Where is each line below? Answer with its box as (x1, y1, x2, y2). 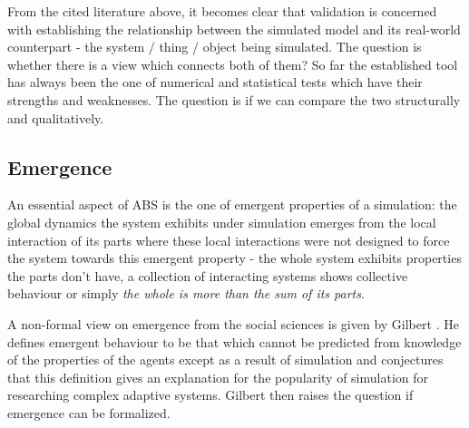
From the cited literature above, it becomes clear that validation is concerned (7, 2, 437, 20)
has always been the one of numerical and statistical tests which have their (7, 73, 423, 92)
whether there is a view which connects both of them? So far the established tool (7, 54, 458, 73)
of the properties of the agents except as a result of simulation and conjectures (7, 350, 444, 369)
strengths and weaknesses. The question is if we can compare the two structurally (7, 90, 461, 109)
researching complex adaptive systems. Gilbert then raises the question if (7, 385, 414, 404)
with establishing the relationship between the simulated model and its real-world (7, 19, 461, 38)
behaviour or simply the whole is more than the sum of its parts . (7, 284, 365, 303)
